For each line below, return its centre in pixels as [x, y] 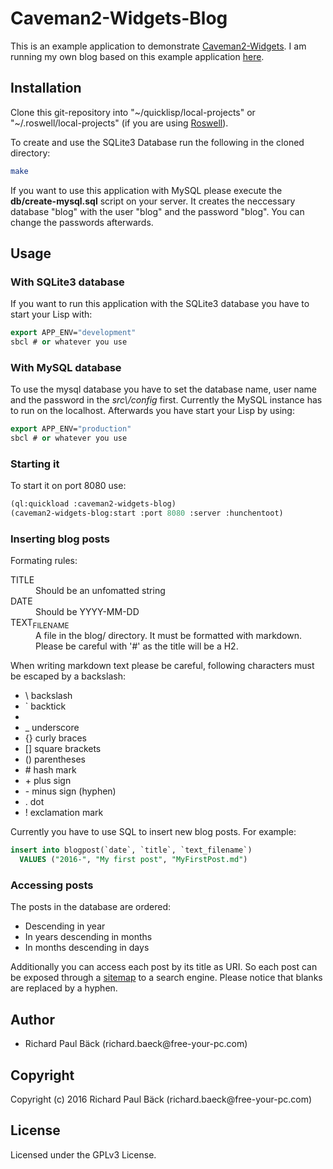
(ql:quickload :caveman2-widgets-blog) [93, 504]
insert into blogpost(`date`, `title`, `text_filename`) [131, 850]
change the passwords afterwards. [82, 222]
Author [32, 1019]
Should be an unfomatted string [100, 591]
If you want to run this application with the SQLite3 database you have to [160, 304]
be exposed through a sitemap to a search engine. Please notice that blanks [166, 978]
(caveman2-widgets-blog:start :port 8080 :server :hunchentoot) [147, 513]
